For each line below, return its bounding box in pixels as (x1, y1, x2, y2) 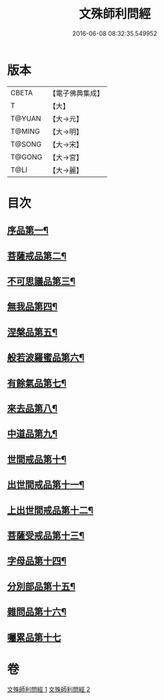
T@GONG (10, 152, 42, 162)
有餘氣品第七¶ (7, 377, 67, 389)
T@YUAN (10, 114, 42, 123)
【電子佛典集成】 (49, 88, 104, 98)
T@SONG (10, 139, 42, 149)
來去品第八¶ (7, 403, 58, 414)
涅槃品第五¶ (7, 326, 58, 338)
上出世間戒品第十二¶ (7, 504, 94, 516)
